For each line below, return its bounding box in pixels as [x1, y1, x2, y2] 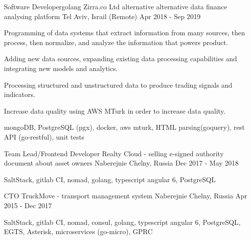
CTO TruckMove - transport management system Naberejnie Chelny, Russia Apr [4, 191, 248, 201]
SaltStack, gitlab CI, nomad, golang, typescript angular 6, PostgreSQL [4, 174, 216, 184]
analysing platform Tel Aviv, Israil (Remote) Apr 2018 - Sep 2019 [4, 11, 201, 21]
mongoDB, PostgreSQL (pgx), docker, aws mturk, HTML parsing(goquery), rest [4, 122, 245, 132]
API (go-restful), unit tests [4, 131, 85, 142]
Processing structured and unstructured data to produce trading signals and [4, 79, 232, 90]
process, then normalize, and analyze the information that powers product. [4, 37, 228, 47]
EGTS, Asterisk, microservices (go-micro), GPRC [4, 226, 153, 237]
